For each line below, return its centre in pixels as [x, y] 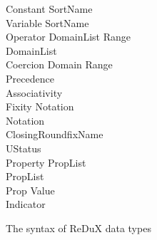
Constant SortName [49, 9]
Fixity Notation [40, 106]
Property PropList [46, 162]
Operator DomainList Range [69, 37]
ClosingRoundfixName [55, 134]
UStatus [24, 148]
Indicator [26, 204]
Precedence [30, 78]
